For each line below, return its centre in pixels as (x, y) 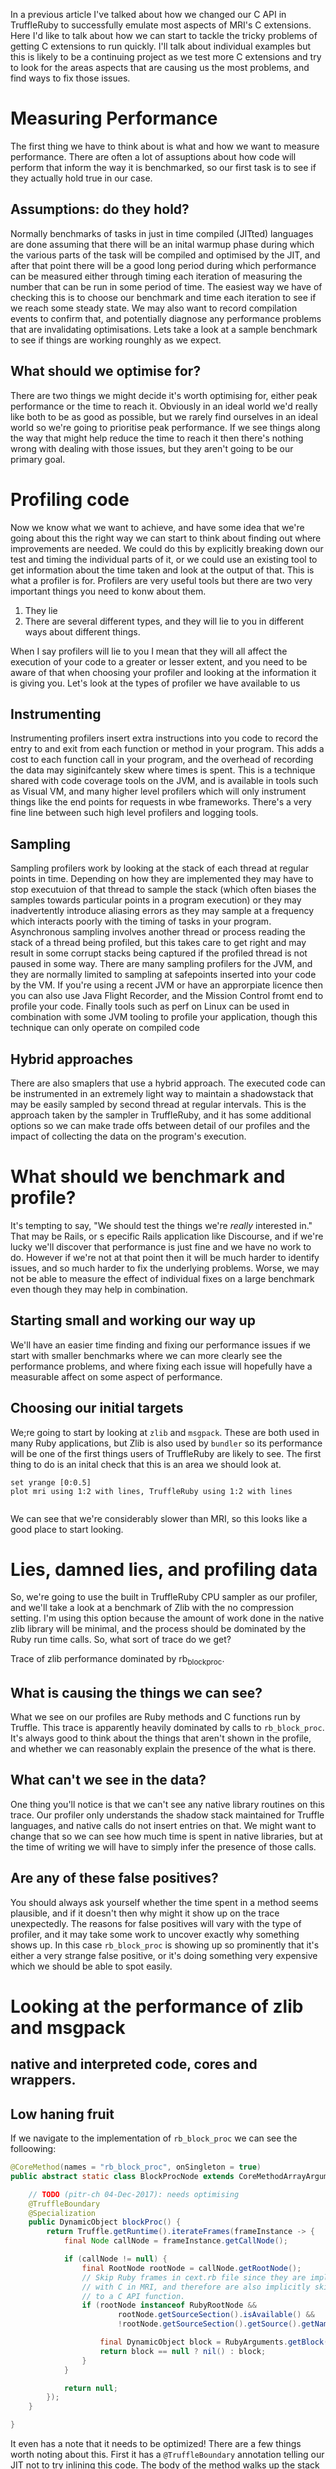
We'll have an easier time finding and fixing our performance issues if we (161, 1345)
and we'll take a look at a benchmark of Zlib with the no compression (152, 1608)
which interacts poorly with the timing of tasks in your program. (141, 921)
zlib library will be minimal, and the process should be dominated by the (158, 1629)
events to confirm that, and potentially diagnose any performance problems (166, 318)
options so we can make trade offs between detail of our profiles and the (160, 1125)
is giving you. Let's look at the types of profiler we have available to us (155, 683)
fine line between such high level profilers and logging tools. (134, 813)
